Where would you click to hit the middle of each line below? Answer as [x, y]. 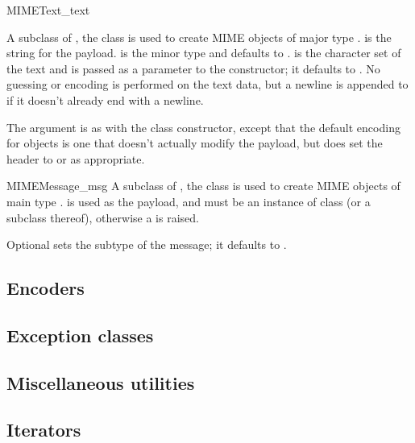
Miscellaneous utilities [101, 382]
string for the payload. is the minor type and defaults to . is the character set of [204, 53]
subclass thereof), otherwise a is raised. [103, 217]
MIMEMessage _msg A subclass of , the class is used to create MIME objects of [203, 186]
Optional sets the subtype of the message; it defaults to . [147, 244]
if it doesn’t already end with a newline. [105, 99]
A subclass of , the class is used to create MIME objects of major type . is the [199, 37]
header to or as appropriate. [76, 158]
